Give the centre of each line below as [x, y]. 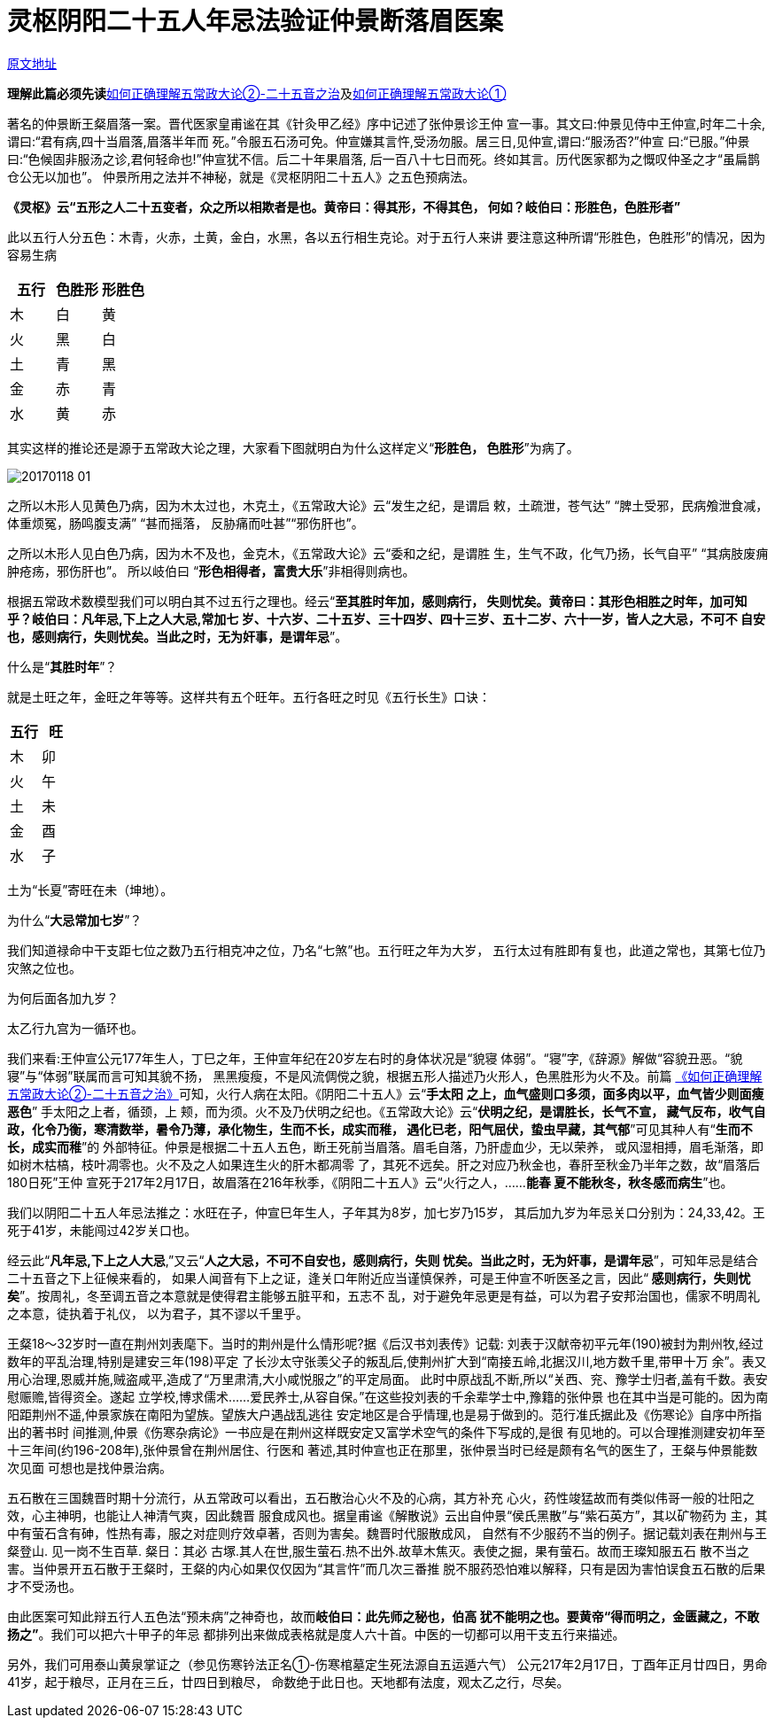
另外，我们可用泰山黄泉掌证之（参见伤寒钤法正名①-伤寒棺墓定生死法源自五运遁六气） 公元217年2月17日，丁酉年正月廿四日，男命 [387, 1664]
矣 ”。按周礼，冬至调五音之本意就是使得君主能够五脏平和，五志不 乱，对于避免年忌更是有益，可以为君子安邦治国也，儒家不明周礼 [384, 1295]
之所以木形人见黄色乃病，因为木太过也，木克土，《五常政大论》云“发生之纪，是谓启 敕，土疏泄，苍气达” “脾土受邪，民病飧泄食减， [388, 505]
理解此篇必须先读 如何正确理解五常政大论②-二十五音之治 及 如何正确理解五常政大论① [257, 93]
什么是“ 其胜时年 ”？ [62, 666]
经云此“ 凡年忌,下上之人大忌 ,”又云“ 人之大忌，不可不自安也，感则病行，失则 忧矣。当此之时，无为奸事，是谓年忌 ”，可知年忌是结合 [383, 1260]
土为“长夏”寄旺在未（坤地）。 [90, 890]
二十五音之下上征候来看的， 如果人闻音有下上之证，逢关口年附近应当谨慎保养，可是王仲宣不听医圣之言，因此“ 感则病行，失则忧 [379, 1278]
